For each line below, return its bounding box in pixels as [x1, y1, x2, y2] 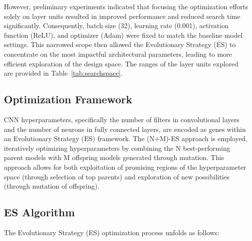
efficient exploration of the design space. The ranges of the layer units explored [4, 58, 238, 68]
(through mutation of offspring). [4, 181, 100, 191]
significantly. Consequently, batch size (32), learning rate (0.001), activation [4, 20, 229, 31]
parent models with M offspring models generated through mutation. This [4, 152, 224, 162]
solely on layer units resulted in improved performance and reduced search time [4, 11, 240, 21]
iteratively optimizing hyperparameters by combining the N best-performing [4, 143, 230, 153]
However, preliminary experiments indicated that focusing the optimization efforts [4, 1, 248, 11]
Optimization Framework [4, 92, 133, 107]
